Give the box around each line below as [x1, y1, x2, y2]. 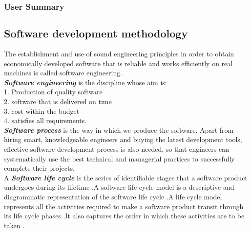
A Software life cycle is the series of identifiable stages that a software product [4, 172, 248, 182]
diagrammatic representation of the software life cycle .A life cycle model [4, 191, 222, 201]
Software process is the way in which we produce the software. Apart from [4, 125, 234, 135]
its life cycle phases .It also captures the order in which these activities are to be [4, 211, 245, 221]
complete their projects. [4, 163, 75, 173]
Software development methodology [4, 26, 188, 41]
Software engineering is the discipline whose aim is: [4, 77, 167, 87]
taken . [4, 220, 24, 230]
